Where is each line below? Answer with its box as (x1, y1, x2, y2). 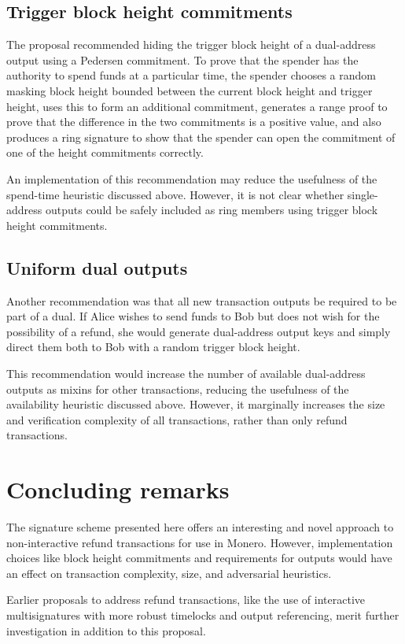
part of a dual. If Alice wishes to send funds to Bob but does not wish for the (6, 308, 380, 324)
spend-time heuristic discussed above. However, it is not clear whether (6, 186, 344, 202)
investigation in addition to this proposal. (6, 622, 206, 638)
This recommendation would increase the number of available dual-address (6, 365, 366, 381)
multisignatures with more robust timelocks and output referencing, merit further (6, 606, 399, 623)
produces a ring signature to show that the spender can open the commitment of (6, 128, 396, 145)
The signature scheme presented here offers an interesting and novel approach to (6, 519, 394, 535)
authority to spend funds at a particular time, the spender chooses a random (6, 67, 376, 83)
